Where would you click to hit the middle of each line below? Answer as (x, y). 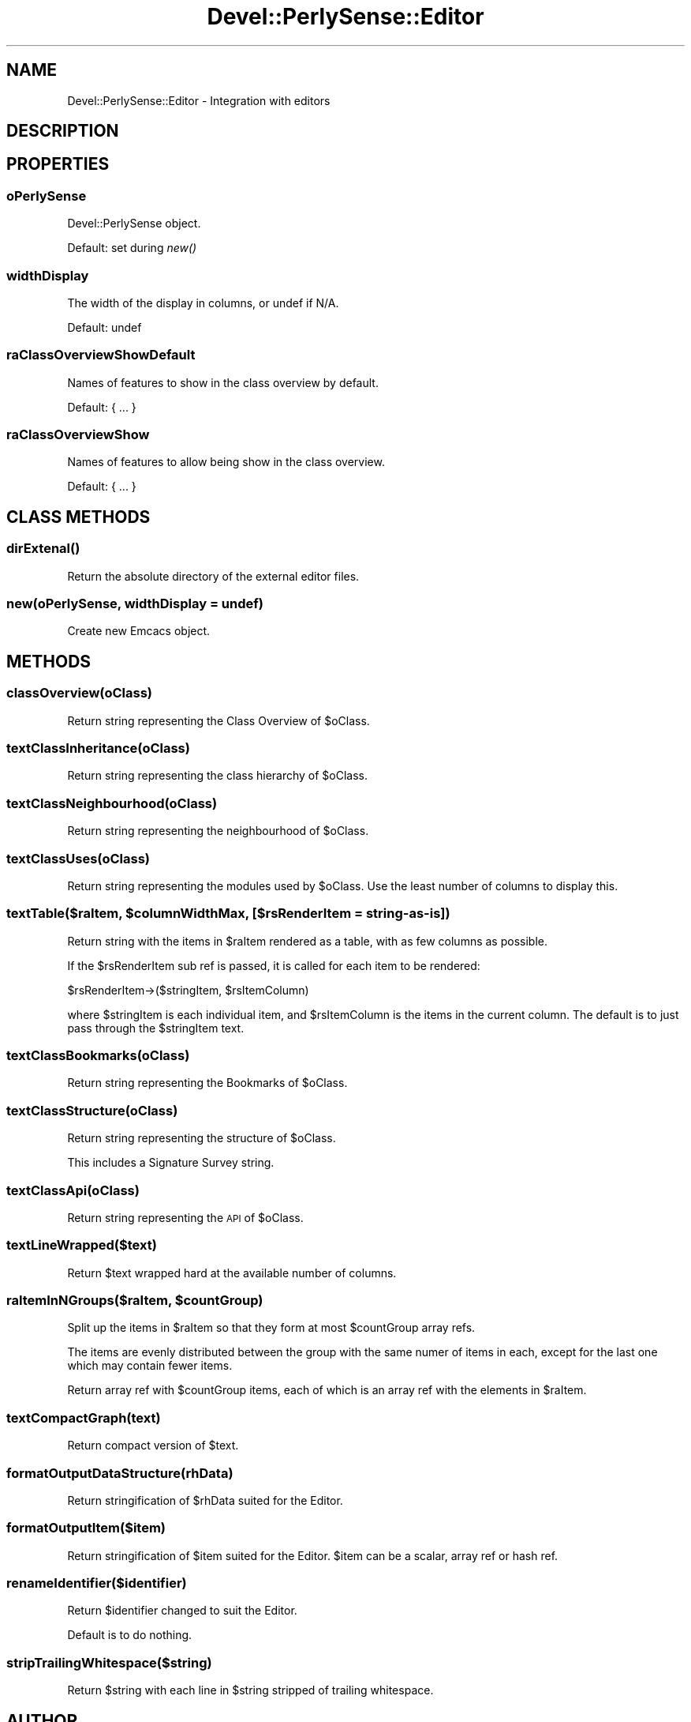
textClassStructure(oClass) (92, 1110)
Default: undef (105, 327)
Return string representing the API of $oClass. (185, 1217)
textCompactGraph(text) (84, 1417)
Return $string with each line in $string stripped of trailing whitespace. (250, 1690)
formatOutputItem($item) (86, 1528)
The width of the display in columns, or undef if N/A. (203, 303)
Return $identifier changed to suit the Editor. (182, 1611)
